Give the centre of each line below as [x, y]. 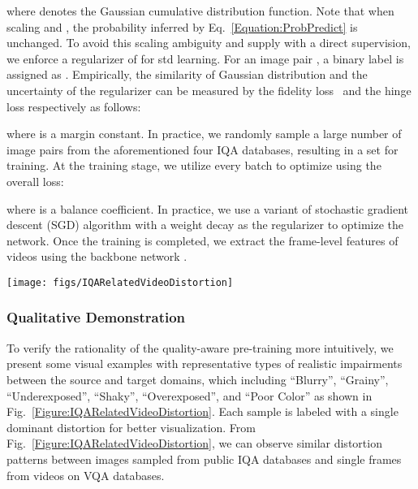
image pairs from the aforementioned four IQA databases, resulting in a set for [203, 149]
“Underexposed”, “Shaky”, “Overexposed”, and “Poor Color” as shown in [190, 395]
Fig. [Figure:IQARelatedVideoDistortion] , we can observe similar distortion [194, 443]
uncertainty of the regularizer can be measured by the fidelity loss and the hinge [209, 90]
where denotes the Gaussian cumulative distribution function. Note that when [200, 11]
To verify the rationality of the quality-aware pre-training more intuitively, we [200, 347]
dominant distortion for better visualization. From [131, 427]
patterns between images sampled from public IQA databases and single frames [204, 459]
